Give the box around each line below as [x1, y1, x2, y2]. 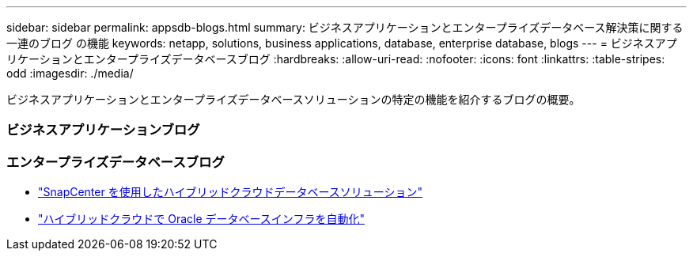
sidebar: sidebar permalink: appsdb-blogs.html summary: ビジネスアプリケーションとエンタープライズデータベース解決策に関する [6, 21, 684, 34]
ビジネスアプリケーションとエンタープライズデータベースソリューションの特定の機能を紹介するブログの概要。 [6, 93, 581, 106]
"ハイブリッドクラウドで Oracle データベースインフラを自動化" [38, 212, 365, 226]
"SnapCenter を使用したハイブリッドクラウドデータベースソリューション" [38, 185, 422, 199]
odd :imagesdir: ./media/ [6, 66, 134, 80]
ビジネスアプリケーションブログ [6, 122, 200, 138]
